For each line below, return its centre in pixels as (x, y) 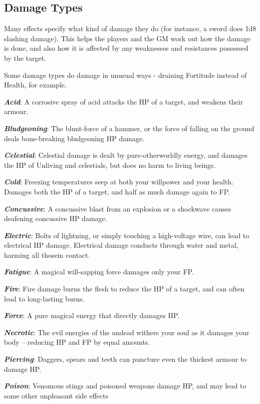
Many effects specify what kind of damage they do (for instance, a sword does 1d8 (130, 28)
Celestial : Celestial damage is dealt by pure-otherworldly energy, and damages (126, 155)
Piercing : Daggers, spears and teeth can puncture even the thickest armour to (125, 359)
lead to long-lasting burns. (44, 298)
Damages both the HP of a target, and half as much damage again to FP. (117, 191)
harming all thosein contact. (47, 255)
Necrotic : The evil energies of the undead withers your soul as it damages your (127, 332)
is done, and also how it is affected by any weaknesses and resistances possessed (126, 48)
